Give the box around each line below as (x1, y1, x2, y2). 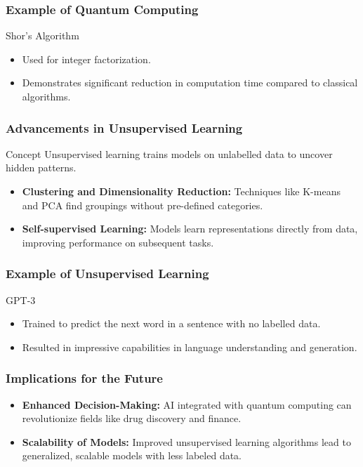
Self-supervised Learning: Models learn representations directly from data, (22, 221, 358, 236)
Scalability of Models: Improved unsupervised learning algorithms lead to (22, 434, 351, 449)
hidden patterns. (6, 160, 77, 175)
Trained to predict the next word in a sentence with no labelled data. (22, 316, 321, 331)
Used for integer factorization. (22, 51, 151, 66)
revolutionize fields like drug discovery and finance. (22, 411, 242, 426)
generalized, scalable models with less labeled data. (22, 448, 242, 463)
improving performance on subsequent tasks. (22, 235, 214, 249)
